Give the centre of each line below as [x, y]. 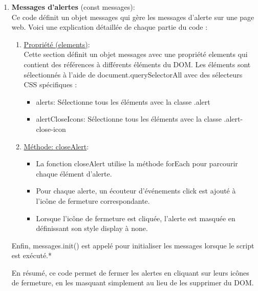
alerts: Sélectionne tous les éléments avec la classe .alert [123, 101]
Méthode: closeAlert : [56, 146]
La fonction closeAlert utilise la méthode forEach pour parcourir [137, 163]
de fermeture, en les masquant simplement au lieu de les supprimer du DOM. [133, 283]
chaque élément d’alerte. [74, 173]
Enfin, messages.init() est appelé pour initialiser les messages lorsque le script [133, 245]
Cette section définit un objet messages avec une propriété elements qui [136, 54]
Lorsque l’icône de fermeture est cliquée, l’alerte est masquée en [136, 218]
